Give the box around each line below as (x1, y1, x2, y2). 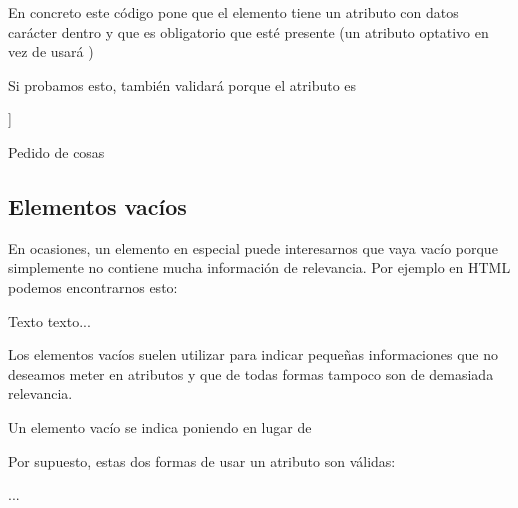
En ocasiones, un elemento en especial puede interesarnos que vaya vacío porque (8, 237, 498, 258)
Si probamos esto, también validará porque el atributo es (8, 74, 357, 95)
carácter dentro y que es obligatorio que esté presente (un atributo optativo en (8, 21, 489, 42)
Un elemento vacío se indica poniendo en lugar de (8, 416, 312, 437)
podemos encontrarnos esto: (8, 276, 178, 297)
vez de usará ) (8, 41, 94, 62)
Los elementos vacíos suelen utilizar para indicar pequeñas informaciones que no (8, 344, 499, 365)
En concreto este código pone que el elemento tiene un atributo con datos (8, 2, 459, 22)
